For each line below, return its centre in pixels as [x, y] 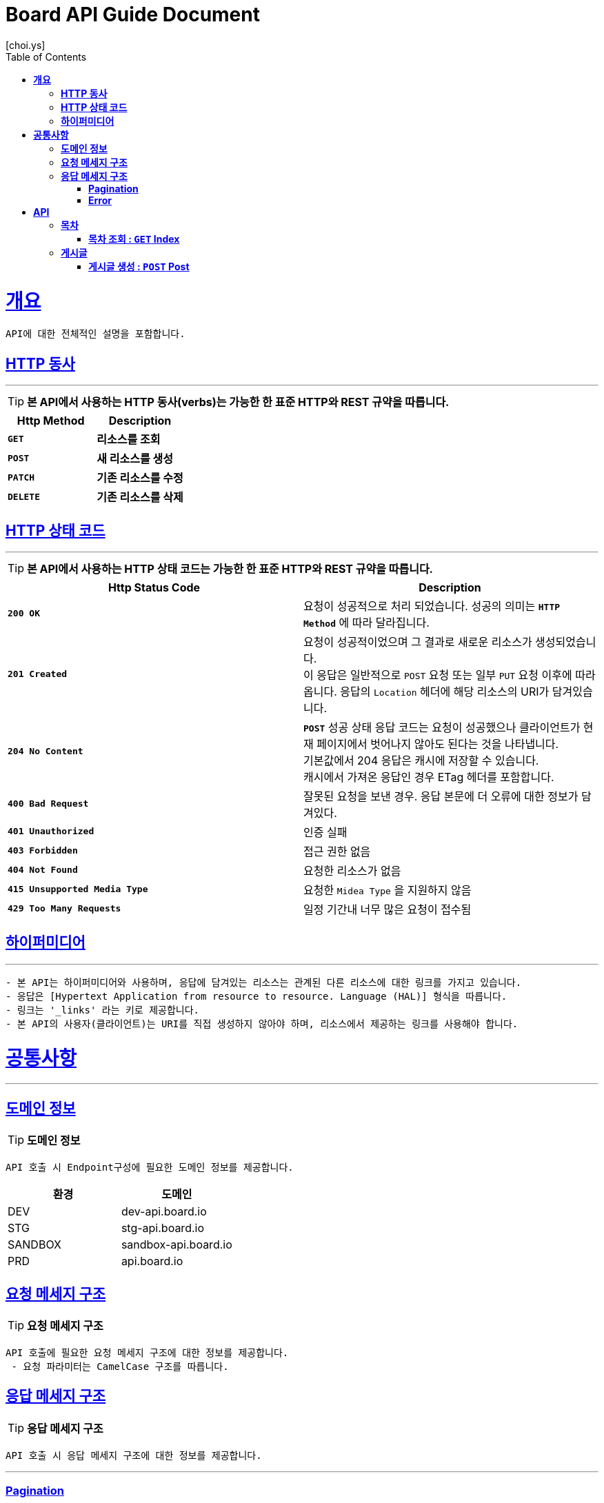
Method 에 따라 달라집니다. [366, 622]
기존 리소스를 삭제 [140, 497]
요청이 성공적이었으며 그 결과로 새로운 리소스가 [418, 642]
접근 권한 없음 [337, 851]
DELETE [24, 496]
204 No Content [46, 751]
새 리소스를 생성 [135, 459]
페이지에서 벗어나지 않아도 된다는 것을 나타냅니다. [438, 744]
